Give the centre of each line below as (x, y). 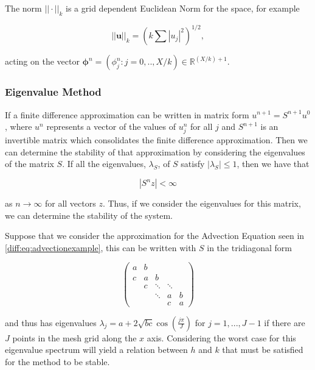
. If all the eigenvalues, (104, 164)
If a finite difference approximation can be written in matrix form (127, 114)
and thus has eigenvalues (51, 322)
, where (19, 126)
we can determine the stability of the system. (89, 215)
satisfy (193, 164)
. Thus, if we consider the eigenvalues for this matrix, (202, 203)
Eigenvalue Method (53, 92)
